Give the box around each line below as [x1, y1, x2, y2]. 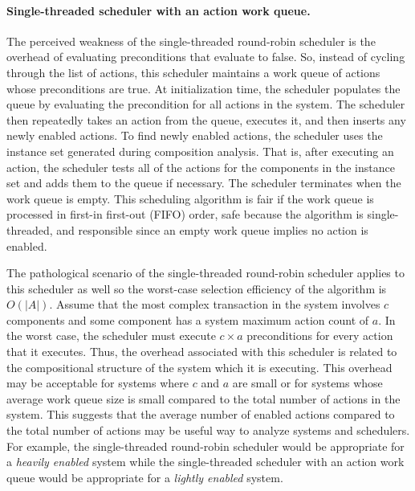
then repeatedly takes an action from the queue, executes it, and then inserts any [6, 111, 406, 128]
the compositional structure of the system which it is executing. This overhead [6, 358, 393, 375]
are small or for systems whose [232, 374, 383, 391]
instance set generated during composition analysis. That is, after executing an [6, 142, 394, 159]
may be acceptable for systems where [6, 374, 189, 391]
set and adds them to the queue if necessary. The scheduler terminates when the [6, 174, 401, 191]
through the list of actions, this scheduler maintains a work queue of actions [6, 63, 380, 80]
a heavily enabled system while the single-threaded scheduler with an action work [6, 453, 405, 470]
